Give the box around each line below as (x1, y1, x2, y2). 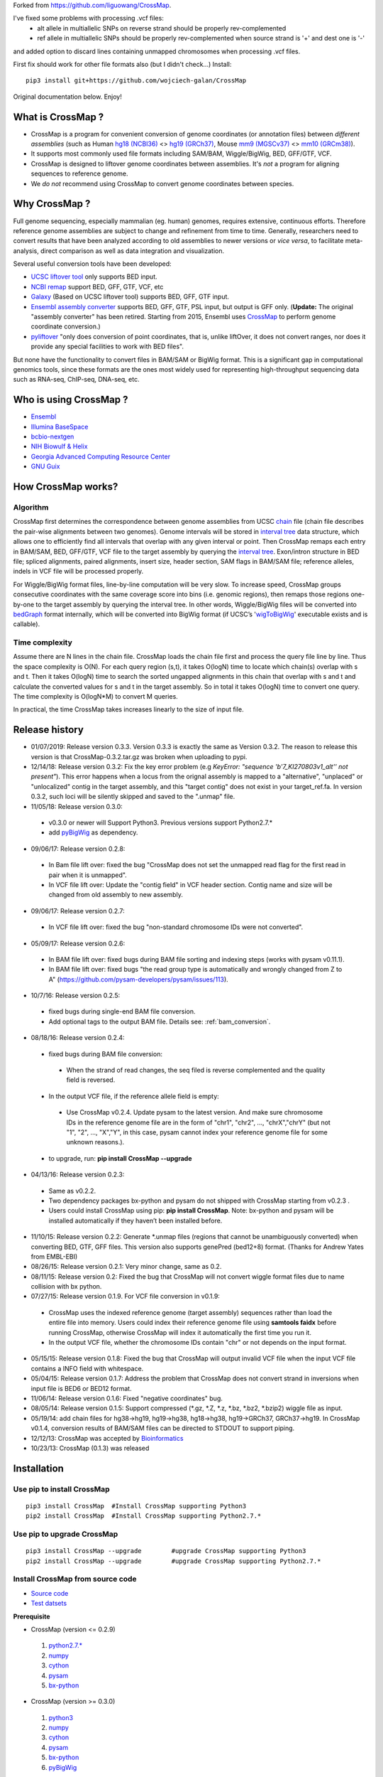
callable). (13, 620, 40, 628)
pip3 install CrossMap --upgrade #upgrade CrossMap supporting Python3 (26, 1547, 306, 1555)
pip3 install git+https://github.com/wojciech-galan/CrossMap (26, 77, 247, 85)
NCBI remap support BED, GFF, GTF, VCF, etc (30, 282, 164, 291)
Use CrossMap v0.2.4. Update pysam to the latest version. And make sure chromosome (66, 1108, 323, 1117)
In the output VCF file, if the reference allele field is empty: (48, 1092, 219, 1100)
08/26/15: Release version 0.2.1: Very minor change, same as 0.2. (30, 1262, 222, 1271)
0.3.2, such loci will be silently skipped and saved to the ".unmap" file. (30, 793, 235, 801)
